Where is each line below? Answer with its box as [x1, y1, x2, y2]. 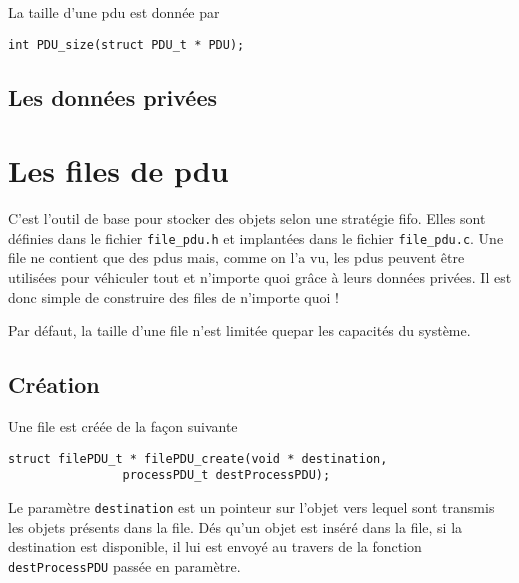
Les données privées [8, 81, 218, 112]
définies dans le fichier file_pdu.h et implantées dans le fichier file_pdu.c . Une [8, 227, 504, 248]
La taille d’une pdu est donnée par [8, 2, 220, 22]
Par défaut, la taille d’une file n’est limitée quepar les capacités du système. [8, 320, 471, 341]
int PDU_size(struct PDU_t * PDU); [8, 37, 245, 52]
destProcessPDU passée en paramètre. [8, 555, 241, 576]
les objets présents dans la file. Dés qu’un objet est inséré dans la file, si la [8, 516, 463, 537]
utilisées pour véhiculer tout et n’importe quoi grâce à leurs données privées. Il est [8, 267, 512, 287]
